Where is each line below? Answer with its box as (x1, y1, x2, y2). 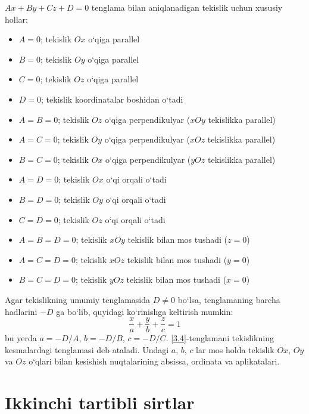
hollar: (5, 13, 28, 25)
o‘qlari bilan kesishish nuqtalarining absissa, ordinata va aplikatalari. (29, 355, 280, 367)
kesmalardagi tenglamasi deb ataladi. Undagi (5, 343, 169, 356)
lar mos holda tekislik (196, 343, 274, 356)
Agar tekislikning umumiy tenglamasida (5, 293, 151, 305)
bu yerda (5, 332, 37, 344)
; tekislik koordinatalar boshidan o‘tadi (41, 92, 183, 105)
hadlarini (5, 305, 38, 317)
